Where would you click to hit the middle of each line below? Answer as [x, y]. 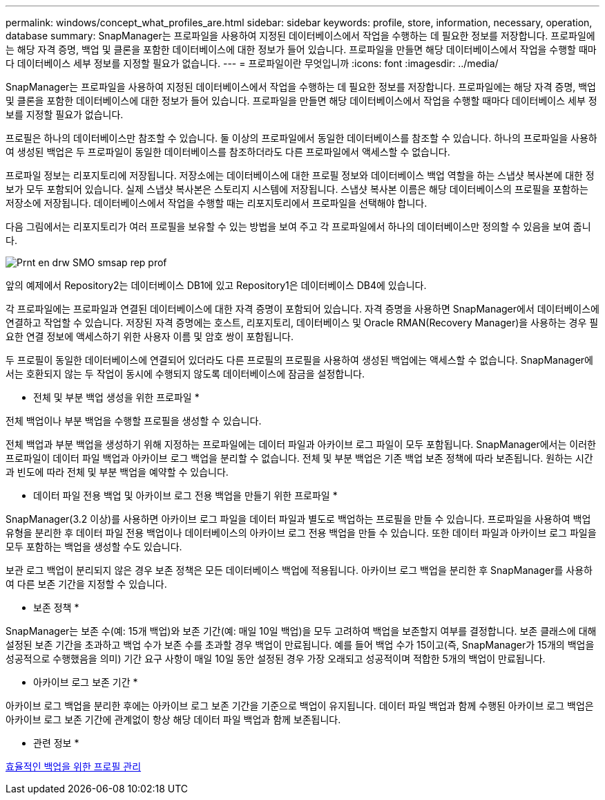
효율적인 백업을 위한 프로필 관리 [74, 766]
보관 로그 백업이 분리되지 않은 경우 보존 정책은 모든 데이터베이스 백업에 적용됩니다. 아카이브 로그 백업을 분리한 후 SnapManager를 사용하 [299, 570]
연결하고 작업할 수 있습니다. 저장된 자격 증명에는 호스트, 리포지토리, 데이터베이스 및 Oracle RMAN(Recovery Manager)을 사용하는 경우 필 [302, 323]
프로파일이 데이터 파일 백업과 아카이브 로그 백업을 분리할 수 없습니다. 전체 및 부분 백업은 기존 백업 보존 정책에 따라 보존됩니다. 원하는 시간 [299, 458]
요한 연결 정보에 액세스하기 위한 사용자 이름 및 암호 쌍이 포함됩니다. [150, 336]
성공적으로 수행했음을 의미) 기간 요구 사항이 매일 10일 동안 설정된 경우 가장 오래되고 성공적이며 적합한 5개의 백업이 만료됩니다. [276, 659]
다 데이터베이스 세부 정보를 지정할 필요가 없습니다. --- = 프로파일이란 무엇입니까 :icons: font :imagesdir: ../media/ [252, 63]
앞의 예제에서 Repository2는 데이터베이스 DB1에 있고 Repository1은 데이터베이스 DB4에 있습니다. [216, 285]
